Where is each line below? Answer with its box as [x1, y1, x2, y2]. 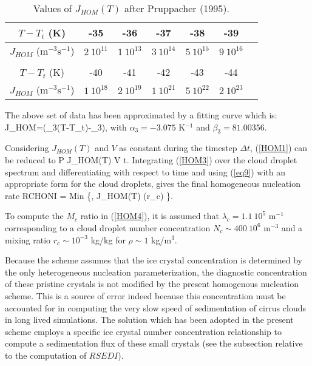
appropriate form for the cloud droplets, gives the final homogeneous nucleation [5, 177, 300, 190]
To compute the [5, 209, 64, 222]
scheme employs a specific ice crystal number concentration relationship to [5, 325, 282, 337]
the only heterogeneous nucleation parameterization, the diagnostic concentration [5, 265, 307, 278]
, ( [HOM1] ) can [249, 141, 308, 154]
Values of [33, 1, 72, 15]
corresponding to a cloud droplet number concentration [5, 221, 211, 234]
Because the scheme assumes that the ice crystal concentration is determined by [5, 254, 302, 266]
